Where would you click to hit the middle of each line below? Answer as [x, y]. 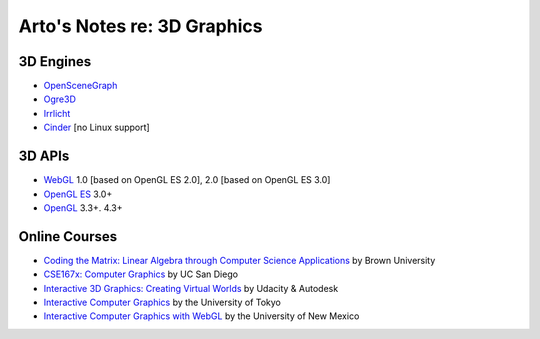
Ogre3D [60, 99]
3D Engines [55, 61]
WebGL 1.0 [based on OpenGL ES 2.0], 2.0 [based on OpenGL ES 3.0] [187, 180]
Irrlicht [57, 113]
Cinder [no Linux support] [96, 127]
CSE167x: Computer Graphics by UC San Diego [141, 274]
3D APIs [44, 156]
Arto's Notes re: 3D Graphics [140, 26]
